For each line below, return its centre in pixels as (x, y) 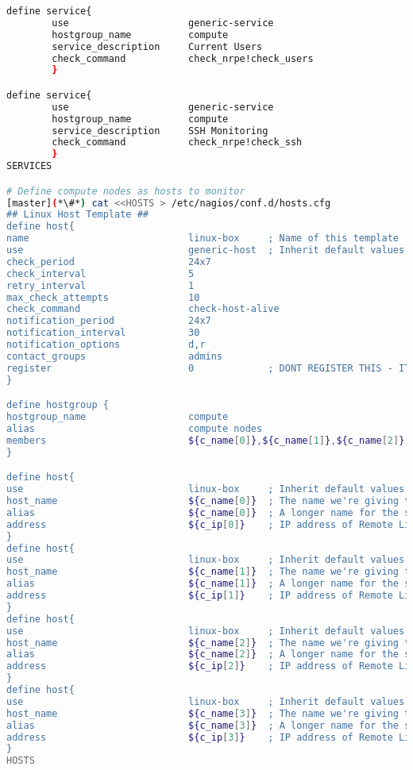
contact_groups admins (115, 356)
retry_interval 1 (100, 285)
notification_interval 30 (103, 333)
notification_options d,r (106, 345)
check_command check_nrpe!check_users (183, 58)
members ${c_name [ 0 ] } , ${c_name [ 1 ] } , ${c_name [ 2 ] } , (208, 440)
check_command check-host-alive (143, 309)
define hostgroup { (58, 405)
